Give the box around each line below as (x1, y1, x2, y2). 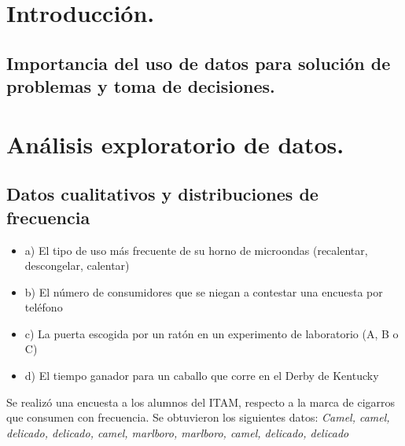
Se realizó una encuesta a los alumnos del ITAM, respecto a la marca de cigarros (6, 393, 396, 410)
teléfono (24, 299, 63, 315)
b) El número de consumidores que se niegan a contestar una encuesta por (24, 283, 383, 300)
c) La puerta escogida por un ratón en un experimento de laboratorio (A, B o (24, 325, 399, 341)
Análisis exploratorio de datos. (6, 127, 344, 160)
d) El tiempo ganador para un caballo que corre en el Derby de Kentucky (24, 367, 379, 384)
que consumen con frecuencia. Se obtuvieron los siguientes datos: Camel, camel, (6, 409, 390, 426)
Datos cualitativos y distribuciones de (6, 182, 318, 206)
